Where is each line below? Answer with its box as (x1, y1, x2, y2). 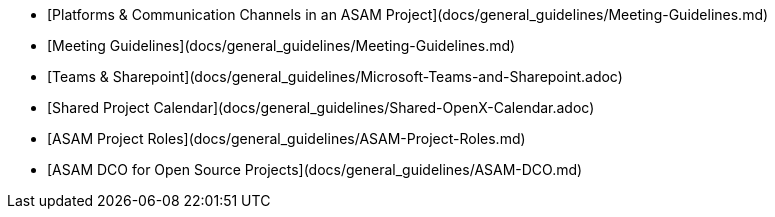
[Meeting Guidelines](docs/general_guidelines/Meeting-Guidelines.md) (47, 37, 516, 54)
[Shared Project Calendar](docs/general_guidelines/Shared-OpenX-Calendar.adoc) (47, 99, 595, 116)
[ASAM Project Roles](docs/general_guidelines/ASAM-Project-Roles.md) (47, 130, 526, 147)
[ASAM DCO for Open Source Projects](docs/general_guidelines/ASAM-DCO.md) (47, 161, 583, 178)
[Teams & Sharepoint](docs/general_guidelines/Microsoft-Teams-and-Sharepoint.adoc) (47, 68, 623, 85)
